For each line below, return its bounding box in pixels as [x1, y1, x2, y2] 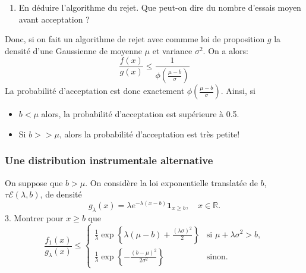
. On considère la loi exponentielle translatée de [85, 176, 258, 189]
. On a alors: [203, 44, 248, 57]
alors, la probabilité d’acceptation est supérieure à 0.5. [41, 108, 239, 120]
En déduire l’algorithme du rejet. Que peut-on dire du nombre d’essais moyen [18, 1, 301, 13]
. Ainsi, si [220, 84, 255, 97]
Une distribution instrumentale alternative [5, 153, 213, 168]
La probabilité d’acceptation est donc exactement [5, 84, 185, 97]
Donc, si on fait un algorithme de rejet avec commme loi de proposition [5, 33, 265, 45]
